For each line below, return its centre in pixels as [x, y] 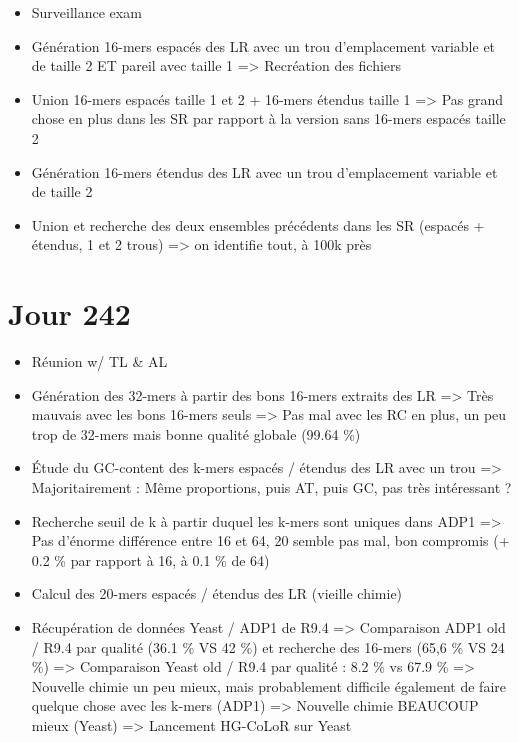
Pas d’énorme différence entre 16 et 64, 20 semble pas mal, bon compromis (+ [270, 540]
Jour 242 [69, 313]
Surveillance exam [86, 12]
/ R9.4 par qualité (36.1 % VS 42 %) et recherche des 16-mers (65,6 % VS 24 [268, 646]
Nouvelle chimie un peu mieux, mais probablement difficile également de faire [268, 685]
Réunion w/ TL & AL [99, 361]
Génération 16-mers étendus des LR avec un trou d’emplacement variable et [264, 171]
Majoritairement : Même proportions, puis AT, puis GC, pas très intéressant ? [271, 487]
